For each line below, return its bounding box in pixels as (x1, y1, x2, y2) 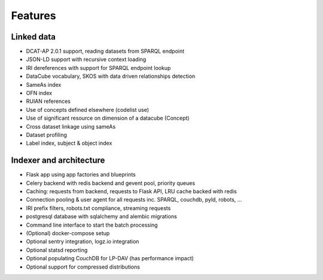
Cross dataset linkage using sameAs (26, 123, 116, 130)
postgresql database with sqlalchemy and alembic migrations (26, 213, 178, 220)
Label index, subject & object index (26, 139, 112, 147)
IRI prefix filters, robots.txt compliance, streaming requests (26, 204, 171, 212)
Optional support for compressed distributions (26, 263, 141, 270)
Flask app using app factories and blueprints (26, 171, 136, 178)
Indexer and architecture (11, 156, 105, 166)
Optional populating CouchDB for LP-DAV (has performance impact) (26, 255, 194, 262)
